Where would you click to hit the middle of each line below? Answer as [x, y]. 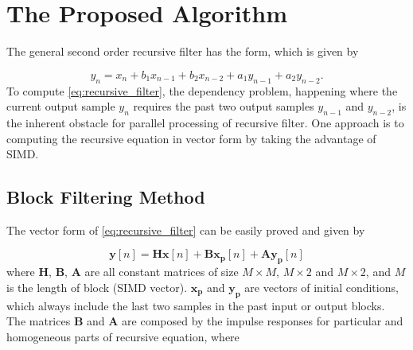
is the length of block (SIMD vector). [97, 287]
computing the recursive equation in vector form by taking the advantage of [191, 138]
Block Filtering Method [106, 197]
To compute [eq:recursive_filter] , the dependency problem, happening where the [202, 90]
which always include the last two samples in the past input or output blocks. [196, 305]
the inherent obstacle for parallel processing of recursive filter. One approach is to [205, 122]
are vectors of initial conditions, [321, 287]
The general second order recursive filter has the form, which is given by [183, 51]
